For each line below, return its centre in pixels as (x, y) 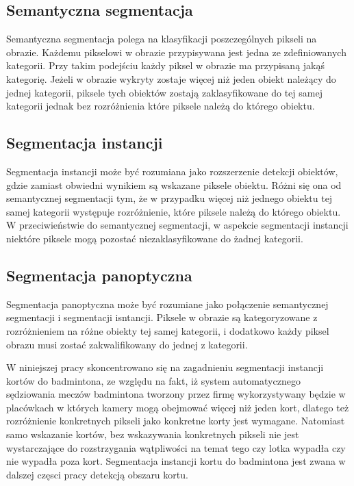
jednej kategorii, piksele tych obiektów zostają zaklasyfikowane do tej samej (164, 92)
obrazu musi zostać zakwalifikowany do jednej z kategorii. (127, 344)
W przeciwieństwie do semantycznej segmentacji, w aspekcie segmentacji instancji (177, 225)
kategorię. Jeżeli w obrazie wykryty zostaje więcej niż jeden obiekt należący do (171, 78)
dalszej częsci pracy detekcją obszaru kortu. (97, 474)
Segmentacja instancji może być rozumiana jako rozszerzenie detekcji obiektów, (172, 171)
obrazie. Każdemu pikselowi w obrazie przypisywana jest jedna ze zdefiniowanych (176, 52)
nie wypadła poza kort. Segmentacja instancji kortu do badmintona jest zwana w (176, 461)
